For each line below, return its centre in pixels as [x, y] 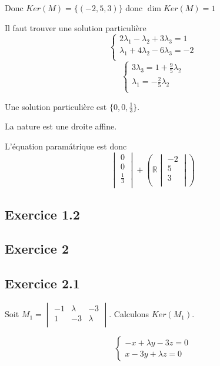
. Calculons [129, 314]
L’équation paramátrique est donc [66, 146]
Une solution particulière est [56, 106]
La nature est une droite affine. [61, 126]
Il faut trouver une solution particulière [76, 27]
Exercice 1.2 [42, 214]
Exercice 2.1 [42, 283]
